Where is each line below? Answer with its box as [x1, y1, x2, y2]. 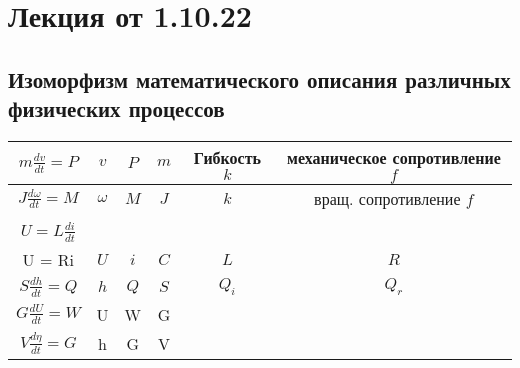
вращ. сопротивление [314, 186, 461, 210]
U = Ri [22, 247, 74, 271]
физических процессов [8, 93, 225, 124]
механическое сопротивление [287, 145, 501, 169]
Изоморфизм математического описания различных [8, 63, 511, 94]
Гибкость [193, 145, 262, 169]
